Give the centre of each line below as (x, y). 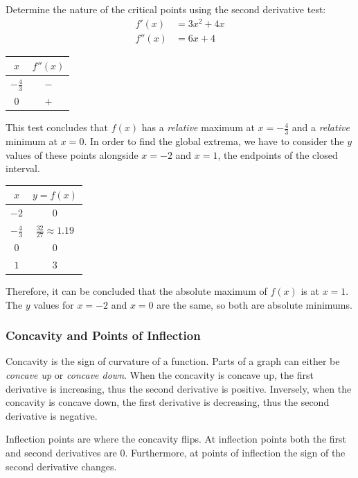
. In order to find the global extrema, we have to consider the (214, 141)
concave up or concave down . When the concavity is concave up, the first (160, 375)
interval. (23, 168)
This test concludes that (57, 127)
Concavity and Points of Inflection (103, 335)
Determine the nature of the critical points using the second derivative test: (166, 9)
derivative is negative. (52, 415)
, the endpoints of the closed (278, 154)
